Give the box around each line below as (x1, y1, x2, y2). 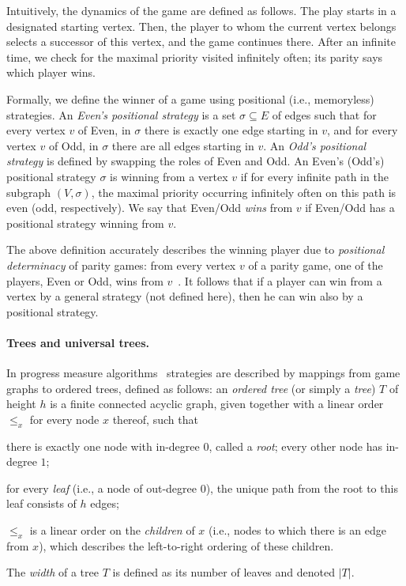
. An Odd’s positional (263, 137, 367, 153)
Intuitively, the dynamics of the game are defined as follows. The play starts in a (6, 2, 397, 18)
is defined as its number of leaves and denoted (112, 564, 336, 580)
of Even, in (77, 122, 131, 138)
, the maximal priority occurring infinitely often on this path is (91, 183, 397, 200)
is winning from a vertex (110, 168, 228, 184)
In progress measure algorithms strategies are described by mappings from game (6, 365, 400, 381)
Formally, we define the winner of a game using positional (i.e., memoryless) (6, 90, 374, 107)
